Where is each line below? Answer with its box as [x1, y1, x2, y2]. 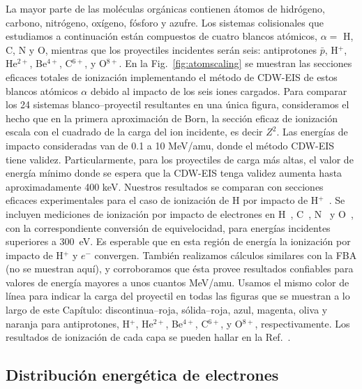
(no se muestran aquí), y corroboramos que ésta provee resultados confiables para [6, 261, 354, 276]
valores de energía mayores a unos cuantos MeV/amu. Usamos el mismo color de [6, 274, 349, 289]
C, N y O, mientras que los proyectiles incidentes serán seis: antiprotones [6, 42, 317, 57]
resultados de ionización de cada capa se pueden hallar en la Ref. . [6, 330, 291, 344]
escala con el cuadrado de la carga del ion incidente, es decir [6, 124, 263, 139]
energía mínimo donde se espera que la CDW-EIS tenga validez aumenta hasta [6, 166, 342, 180]
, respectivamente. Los [255, 316, 350, 330]
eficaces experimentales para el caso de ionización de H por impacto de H [6, 193, 319, 207]
